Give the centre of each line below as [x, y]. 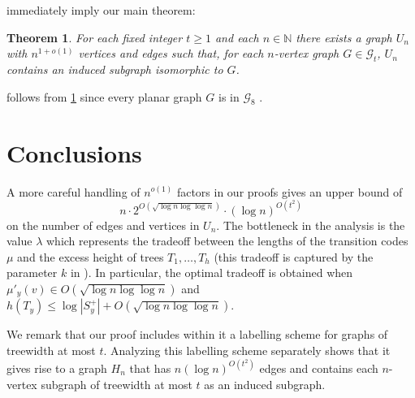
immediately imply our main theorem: [101, 10]
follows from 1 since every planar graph [104, 96]
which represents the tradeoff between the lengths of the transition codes [227, 241]
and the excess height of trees [91, 256]
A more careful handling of [73, 191]
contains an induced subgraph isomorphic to [115, 69]
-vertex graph [307, 53]
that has [150, 368]
